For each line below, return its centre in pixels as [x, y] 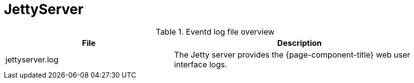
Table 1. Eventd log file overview [215, 31]
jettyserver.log [32, 59]
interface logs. [201, 64]
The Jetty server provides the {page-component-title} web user [292, 54]
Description [300, 43]
